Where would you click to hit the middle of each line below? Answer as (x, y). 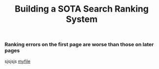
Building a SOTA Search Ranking (82, 9)
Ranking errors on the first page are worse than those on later (79, 45)
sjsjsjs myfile (17, 61)
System (82, 19)
